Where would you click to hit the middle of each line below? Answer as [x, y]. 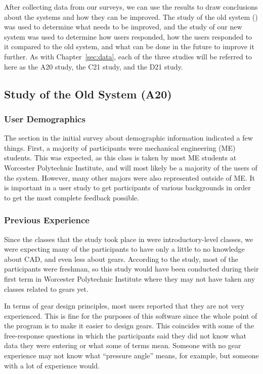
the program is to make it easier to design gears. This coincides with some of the [129, 326]
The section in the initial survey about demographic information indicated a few [128, 138]
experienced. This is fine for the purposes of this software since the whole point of [131, 315]
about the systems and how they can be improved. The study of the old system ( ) [131, 16]
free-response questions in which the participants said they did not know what [125, 335]
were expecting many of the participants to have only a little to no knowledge [124, 249]
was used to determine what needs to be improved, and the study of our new [123, 27]
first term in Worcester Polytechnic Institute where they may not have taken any [130, 278]
